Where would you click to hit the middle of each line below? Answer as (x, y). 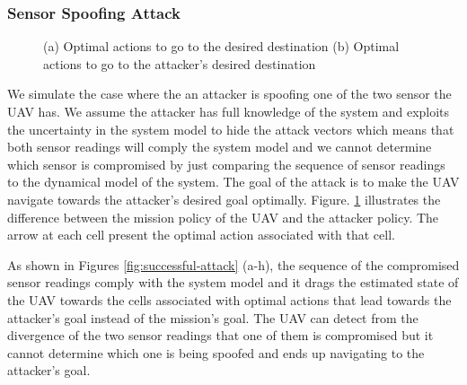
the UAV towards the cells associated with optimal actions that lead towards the (229, 299)
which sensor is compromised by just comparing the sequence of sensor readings (226, 164)
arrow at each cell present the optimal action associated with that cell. (201, 235)
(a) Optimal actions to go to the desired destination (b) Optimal (221, 46)
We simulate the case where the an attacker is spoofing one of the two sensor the (229, 94)
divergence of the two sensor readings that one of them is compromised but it (220, 335)
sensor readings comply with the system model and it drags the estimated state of (233, 282)
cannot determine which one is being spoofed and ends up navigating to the (216, 352)
